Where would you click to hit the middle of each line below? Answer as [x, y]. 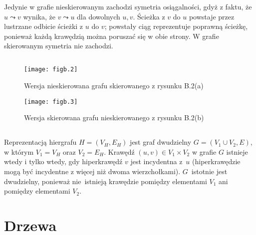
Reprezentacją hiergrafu [40, 142]
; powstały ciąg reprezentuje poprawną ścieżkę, [176, 26]
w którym [19, 151]
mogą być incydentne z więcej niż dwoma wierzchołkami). [92, 171]
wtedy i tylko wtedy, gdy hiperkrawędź [63, 161]
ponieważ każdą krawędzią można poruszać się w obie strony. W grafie [112, 36]
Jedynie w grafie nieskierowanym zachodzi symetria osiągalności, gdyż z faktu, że [128, 6]
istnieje [237, 151]
